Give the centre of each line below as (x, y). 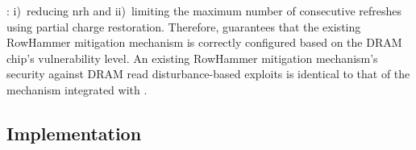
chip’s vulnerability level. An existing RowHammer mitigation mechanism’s (192, 58)
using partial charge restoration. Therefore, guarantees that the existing (184, 26)
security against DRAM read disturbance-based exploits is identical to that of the (208, 74)
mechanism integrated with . (77, 89)
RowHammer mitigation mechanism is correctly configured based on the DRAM (204, 42)
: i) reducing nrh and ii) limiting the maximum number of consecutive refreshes (204, 10)
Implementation (74, 133)
